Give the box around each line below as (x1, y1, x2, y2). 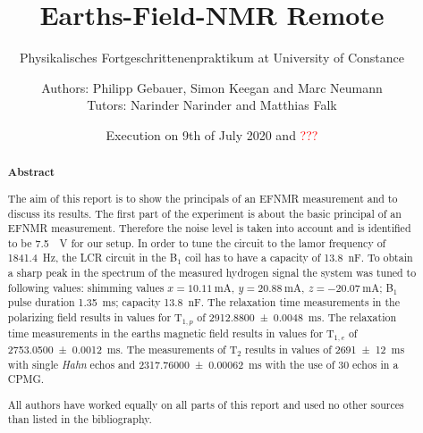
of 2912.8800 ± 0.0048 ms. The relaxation (197, 310, 397, 325)
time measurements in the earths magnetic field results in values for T (7, 326, 334, 341)
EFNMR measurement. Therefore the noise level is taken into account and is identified (7, 221, 411, 236)
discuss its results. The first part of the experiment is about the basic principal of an (7, 205, 402, 221)
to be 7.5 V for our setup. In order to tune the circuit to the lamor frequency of (7, 235, 386, 250)
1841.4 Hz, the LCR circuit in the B (7, 250, 178, 265)
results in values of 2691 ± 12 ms (245, 341, 405, 356)
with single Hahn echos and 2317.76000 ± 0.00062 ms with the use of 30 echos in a (7, 356, 399, 371)
